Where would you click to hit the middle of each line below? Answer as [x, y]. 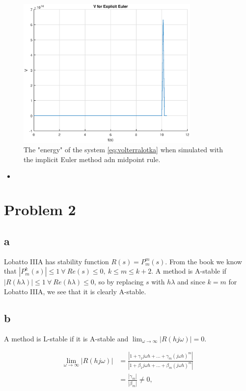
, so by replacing [119, 282]
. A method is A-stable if [189, 271]
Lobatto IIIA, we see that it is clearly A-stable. [75, 292]
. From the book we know [204, 261]
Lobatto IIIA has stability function [56, 261]
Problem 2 [40, 209]
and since [191, 282]
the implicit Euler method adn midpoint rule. [92, 159]
